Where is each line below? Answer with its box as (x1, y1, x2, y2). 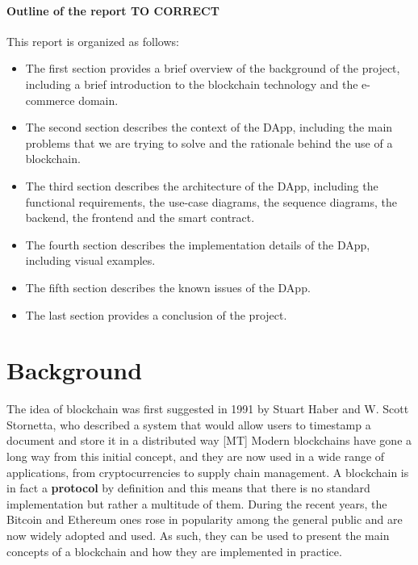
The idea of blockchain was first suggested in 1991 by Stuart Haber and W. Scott (6, 400, 409, 417)
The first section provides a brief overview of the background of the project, (25, 60, 400, 77)
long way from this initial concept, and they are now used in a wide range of (6, 448, 385, 465)
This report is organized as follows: (6, 32, 179, 49)
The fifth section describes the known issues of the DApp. (25, 278, 311, 295)
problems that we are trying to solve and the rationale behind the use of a (25, 134, 393, 151)
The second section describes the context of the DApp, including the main (25, 119, 393, 136)
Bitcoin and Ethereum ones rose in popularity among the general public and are (6, 511, 403, 528)
